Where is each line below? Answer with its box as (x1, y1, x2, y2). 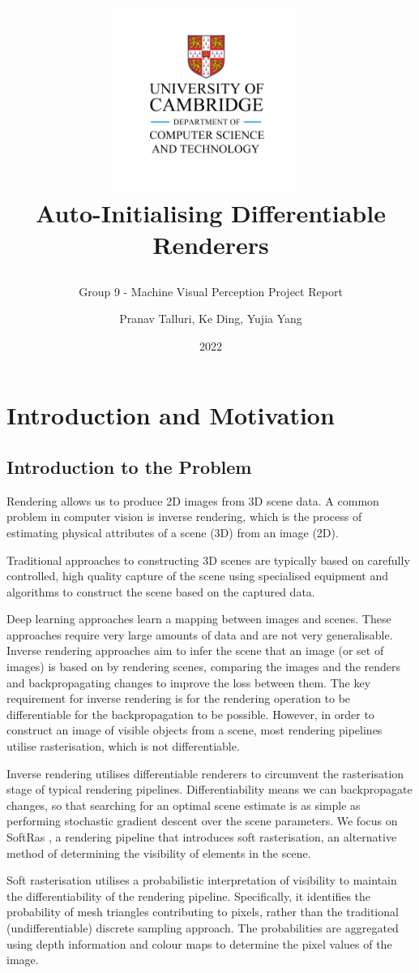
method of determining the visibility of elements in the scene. (6, 844, 311, 861)
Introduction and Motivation (6, 398, 335, 432)
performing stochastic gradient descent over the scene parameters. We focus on (6, 812, 398, 829)
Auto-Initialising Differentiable (36, 196, 386, 230)
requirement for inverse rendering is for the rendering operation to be (6, 690, 351, 707)
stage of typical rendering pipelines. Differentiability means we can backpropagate (6, 781, 413, 798)
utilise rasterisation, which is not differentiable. (6, 738, 240, 755)
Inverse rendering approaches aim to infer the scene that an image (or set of (6, 642, 384, 659)
